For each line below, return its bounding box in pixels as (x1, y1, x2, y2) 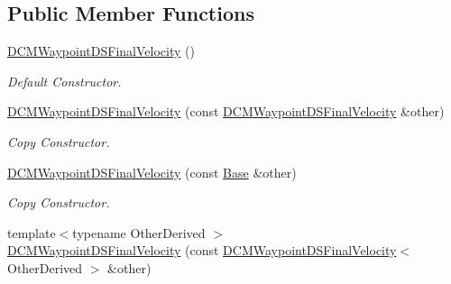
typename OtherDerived (72, 223, 206, 242)
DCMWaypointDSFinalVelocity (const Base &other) (7, 162, 297, 181)
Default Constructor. (7, 71, 122, 90)
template (7, 223, 56, 242)
